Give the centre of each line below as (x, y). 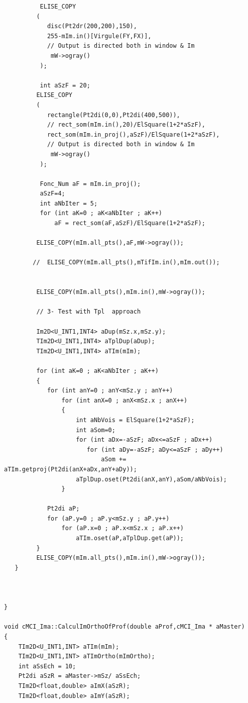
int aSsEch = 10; (47, 666)
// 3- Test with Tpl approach (89, 312)
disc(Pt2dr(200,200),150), (92, 26)
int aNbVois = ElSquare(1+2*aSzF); (135, 420)
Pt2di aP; (63, 509)
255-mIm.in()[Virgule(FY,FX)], (99, 36)
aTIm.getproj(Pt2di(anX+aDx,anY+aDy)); (71, 469)
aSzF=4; (52, 194)
